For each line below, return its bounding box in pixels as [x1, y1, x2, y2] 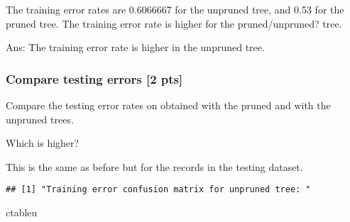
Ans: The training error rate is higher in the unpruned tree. [6, 40, 265, 55]
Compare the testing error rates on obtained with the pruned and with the [6, 98, 331, 112]
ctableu [6, 205, 38, 220]
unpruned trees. [6, 111, 74, 126]
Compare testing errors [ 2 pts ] [6, 70, 183, 87]
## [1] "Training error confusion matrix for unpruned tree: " [6, 184, 311, 195]
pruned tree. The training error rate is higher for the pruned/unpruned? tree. [6, 16, 342, 30]
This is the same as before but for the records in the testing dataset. [6, 159, 303, 174]
